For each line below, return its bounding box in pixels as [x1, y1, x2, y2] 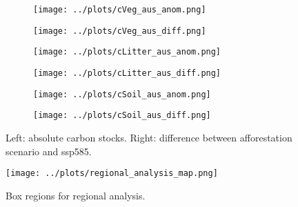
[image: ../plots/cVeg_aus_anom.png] [33, 5, 206, 14]
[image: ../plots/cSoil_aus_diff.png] [33, 110, 211, 121]
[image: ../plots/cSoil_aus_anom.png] [33, 89, 211, 99]
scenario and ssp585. [6, 144, 92, 158]
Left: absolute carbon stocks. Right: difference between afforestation [6, 130, 292, 144]
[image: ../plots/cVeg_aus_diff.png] [33, 26, 206, 36]
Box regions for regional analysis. [6, 188, 146, 202]
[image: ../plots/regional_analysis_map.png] [6, 168, 218, 179]
